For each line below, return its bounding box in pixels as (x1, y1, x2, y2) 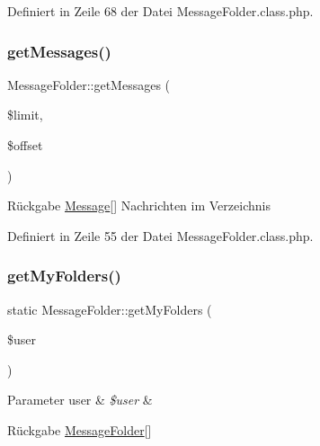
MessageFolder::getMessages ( (7, 75, 171, 94)
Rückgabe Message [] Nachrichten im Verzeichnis (7, 196, 271, 215)
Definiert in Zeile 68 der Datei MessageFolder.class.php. (7, 2, 314, 20)
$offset (7, 136, 43, 154)
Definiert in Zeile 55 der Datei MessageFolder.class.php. (7, 226, 314, 245)
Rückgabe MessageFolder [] (7, 420, 152, 439)
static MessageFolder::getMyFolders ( (7, 299, 212, 318)
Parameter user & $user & (7, 390, 153, 409)
